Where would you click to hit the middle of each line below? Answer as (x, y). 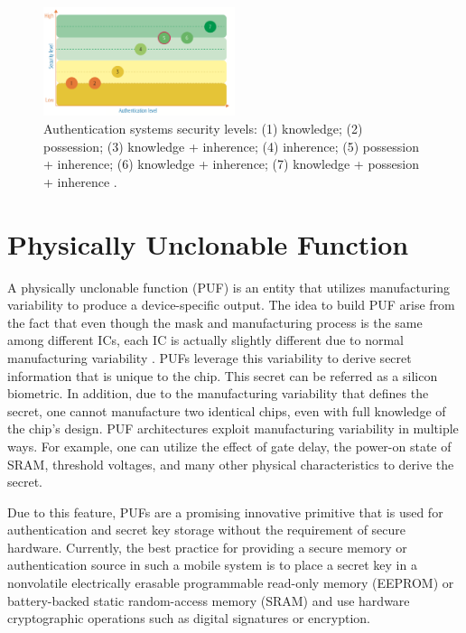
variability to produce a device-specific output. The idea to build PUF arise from (231, 305)
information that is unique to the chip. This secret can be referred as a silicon (223, 375)
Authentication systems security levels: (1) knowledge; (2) (203, 129)
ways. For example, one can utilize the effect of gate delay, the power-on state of (229, 446)
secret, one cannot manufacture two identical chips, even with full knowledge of (227, 410)
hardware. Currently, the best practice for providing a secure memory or (207, 547)
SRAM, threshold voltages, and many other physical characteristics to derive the (231, 464)
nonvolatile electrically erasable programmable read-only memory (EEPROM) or (231, 583)
